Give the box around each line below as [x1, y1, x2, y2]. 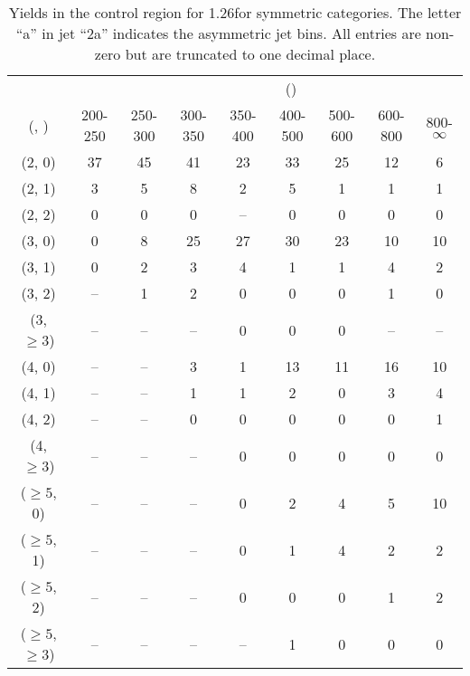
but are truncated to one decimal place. [125, 43, 376, 64]
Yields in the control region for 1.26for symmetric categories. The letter [8, 2, 462, 23]
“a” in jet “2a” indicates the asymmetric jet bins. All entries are [15, 23, 421, 43]
